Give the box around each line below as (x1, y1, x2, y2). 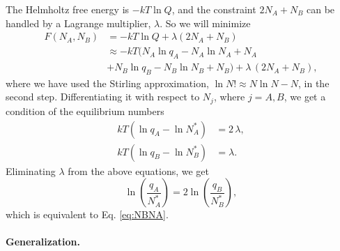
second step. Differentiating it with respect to (6, 89, 200, 104)
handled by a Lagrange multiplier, (6, 15, 151, 30)
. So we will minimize (160, 15, 251, 30)
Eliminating (6, 163, 56, 178)
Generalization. (6, 234, 80, 249)
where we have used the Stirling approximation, (6, 75, 209, 90)
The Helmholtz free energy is (6, 2, 130, 16)
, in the (298, 75, 330, 90)
